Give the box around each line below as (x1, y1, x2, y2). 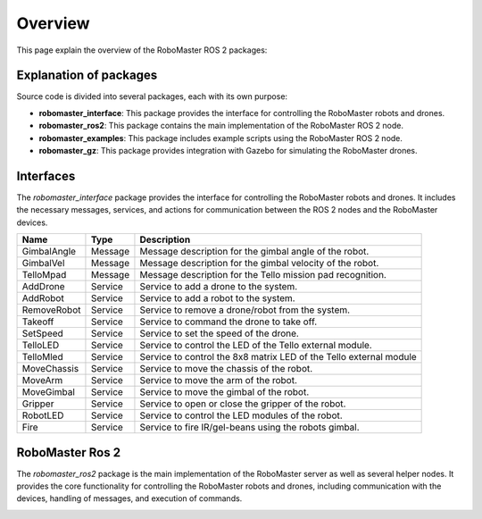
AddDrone (21, 280, 66, 293)
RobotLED (21, 409, 64, 422)
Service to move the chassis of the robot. (139, 363, 313, 375)
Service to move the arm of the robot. (139, 374, 298, 387)
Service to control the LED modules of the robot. (139, 409, 343, 422)
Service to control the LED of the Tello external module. (139, 339, 372, 352)
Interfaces (16, 168, 76, 183)
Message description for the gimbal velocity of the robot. (139, 257, 379, 270)
